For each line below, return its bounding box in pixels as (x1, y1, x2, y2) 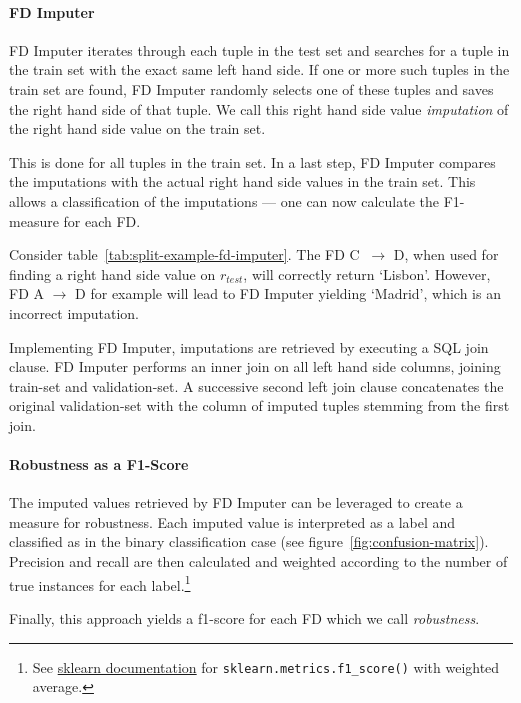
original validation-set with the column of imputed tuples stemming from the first (9, 395, 510, 416)
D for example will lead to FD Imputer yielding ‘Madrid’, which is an (75, 283, 501, 304)
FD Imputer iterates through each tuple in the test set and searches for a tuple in (9, 39, 510, 60)
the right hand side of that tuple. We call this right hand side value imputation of (9, 98, 509, 119)
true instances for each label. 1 (9, 571, 191, 595)
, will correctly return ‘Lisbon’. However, (243, 263, 491, 284)
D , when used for (393, 244, 499, 265)
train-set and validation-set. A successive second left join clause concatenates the (9, 375, 504, 396)
